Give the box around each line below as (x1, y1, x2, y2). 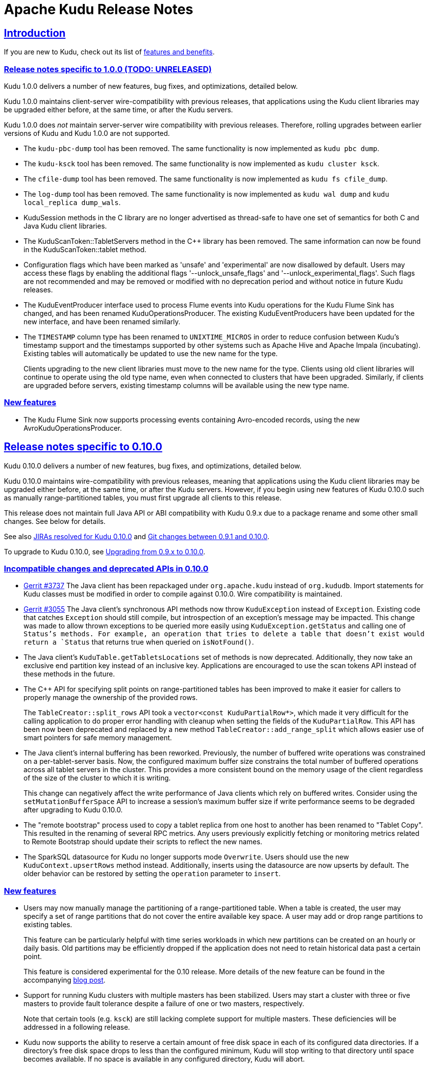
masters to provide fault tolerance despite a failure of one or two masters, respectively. (24, 999, 304, 1008)
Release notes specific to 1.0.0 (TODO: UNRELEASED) (4, 64, 212, 74)
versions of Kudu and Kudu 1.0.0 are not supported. (4, 129, 170, 137)
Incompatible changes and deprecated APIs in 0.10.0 (4, 563, 209, 573)
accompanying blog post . (24, 976, 106, 985)
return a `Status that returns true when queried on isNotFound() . (24, 638, 254, 647)
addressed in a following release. (24, 1023, 130, 1032)
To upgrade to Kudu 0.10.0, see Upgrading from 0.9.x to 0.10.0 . (4, 547, 205, 556)
